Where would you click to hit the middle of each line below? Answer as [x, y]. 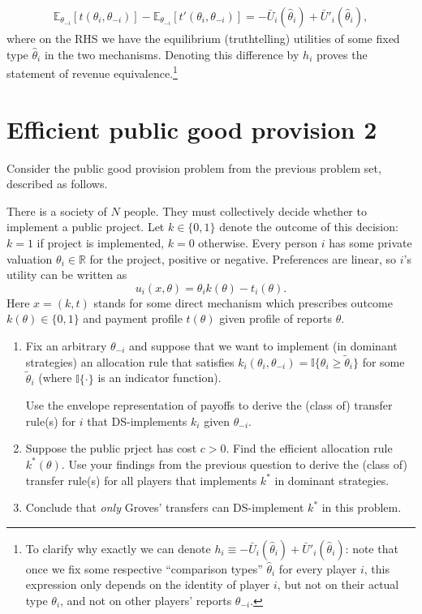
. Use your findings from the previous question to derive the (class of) [234, 464]
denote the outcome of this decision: [309, 227]
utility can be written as [67, 275]
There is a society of [57, 210]
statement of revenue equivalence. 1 [92, 72]
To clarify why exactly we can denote [118, 548]
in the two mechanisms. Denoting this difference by [172, 54]
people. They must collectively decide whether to [245, 210]
